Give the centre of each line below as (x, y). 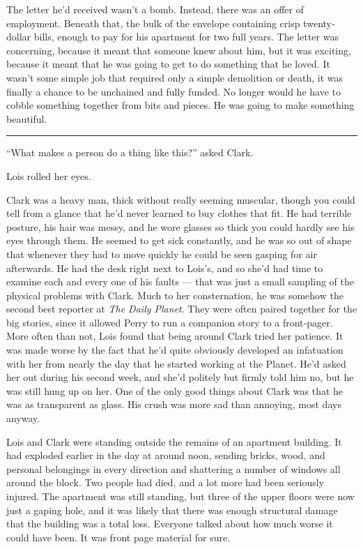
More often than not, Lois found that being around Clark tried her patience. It (175, 336)
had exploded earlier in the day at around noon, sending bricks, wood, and (166, 455)
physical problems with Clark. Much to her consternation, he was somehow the (175, 295)
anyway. (23, 418)
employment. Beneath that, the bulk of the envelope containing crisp (153, 23)
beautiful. (27, 118)
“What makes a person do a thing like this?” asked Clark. (130, 152)
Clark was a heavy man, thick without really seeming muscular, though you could (181, 199)
